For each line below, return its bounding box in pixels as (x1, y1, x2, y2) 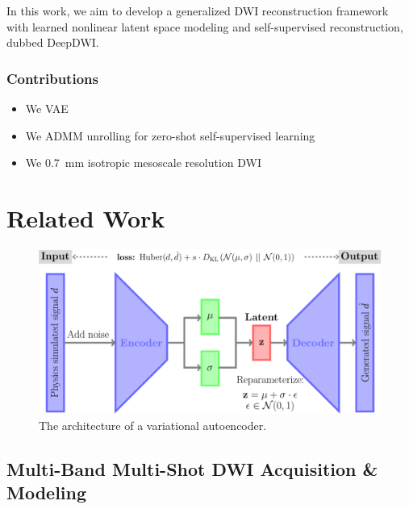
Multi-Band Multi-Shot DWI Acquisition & (6, 457, 378, 482)
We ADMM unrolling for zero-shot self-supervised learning (25, 127, 315, 144)
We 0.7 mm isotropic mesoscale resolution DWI (25, 154, 262, 171)
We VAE (25, 100, 69, 116)
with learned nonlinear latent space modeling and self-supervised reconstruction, (6, 18, 403, 35)
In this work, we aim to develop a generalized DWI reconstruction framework (6, 2, 389, 19)
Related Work (6, 201, 165, 234)
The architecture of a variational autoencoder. (39, 417, 267, 434)
